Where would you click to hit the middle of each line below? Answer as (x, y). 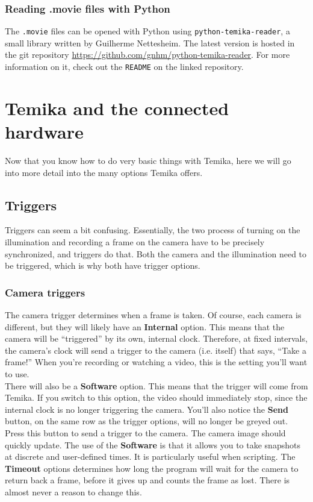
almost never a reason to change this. (73, 491)
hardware (44, 132)
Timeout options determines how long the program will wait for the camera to (152, 468)
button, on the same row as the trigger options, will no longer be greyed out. (147, 421)
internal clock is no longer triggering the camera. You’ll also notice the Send (147, 409)
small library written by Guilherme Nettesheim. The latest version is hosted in (150, 42)
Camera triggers (45, 292)
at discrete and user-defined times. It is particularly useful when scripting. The (150, 457)
